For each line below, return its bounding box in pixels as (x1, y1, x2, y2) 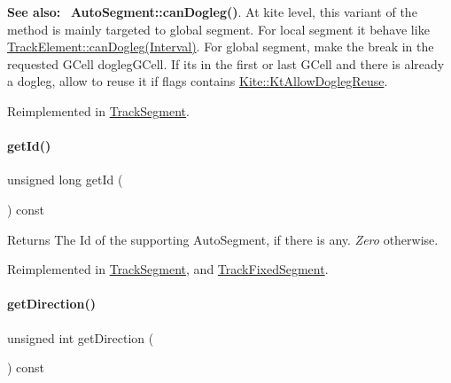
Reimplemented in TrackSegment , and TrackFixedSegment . (7, 260, 329, 278)
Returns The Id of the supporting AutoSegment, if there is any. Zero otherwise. (7, 230, 439, 248)
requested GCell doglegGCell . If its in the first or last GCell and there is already (7, 54, 445, 73)
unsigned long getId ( (7, 170, 123, 189)
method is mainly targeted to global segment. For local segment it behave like (7, 20, 430, 38)
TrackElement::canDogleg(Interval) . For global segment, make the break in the (7, 37, 434, 56)
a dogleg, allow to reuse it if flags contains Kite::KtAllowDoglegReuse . (7, 72, 388, 90)
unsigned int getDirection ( (7, 328, 154, 347)
